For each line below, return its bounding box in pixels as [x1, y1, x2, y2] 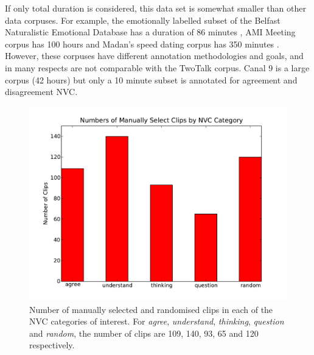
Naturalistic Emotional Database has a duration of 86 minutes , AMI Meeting [5, 26, 296, 38]
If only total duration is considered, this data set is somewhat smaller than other [5, 2, 306, 14]
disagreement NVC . [5, 85, 78, 98]
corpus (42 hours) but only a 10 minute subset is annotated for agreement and [5, 73, 298, 86]
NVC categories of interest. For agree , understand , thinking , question [29, 315, 284, 328]
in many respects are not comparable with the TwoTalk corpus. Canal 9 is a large [5, 61, 310, 74]
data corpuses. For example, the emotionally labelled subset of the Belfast [5, 13, 281, 26]
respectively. [29, 339, 75, 351]
